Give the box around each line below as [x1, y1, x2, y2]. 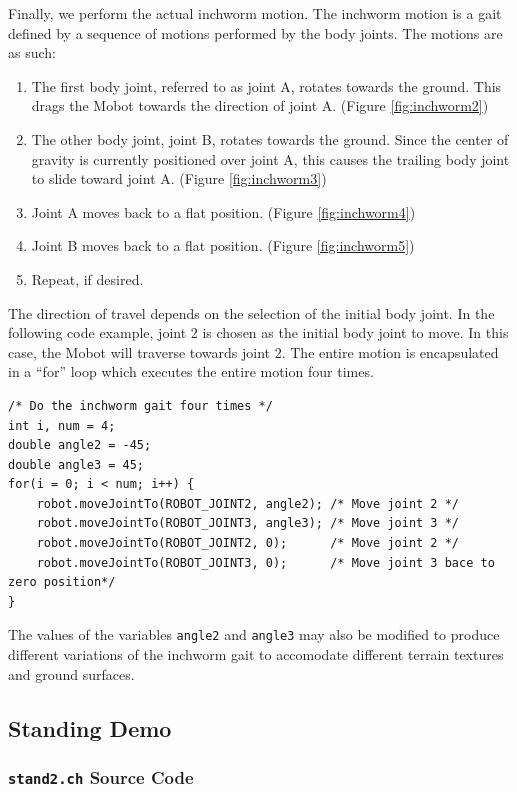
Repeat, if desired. [31, 268, 144, 289]
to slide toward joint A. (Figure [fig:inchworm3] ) [31, 168, 327, 189]
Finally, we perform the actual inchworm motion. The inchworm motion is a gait [8, 3, 502, 23]
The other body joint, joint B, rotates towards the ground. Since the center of [31, 128, 509, 149]
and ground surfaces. [8, 663, 135, 684]
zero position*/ [8, 575, 116, 590]
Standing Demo [8, 712, 172, 743]
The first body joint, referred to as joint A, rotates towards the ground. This [31, 75, 502, 96]
